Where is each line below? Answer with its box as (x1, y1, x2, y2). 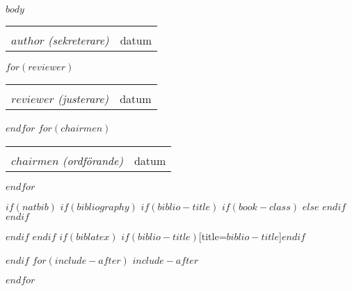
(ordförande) (62, 152, 123, 168)
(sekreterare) (47, 32, 109, 48)
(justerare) (57, 91, 109, 107)
